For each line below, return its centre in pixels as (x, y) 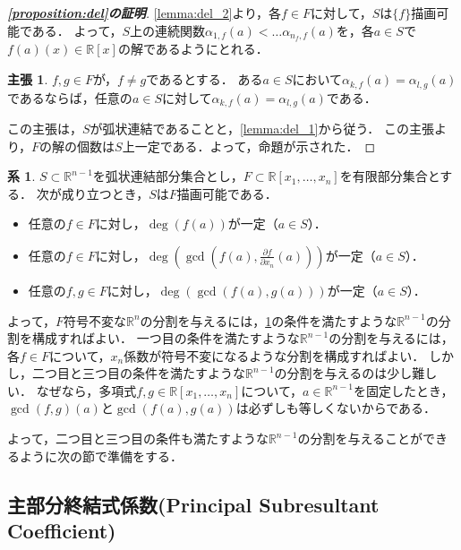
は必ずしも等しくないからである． (336, 408)
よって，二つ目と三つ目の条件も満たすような (138, 438)
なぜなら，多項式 (86, 390)
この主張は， (45, 128)
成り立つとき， (105, 193)
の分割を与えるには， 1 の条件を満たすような (269, 320)
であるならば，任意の (70, 97)
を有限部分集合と (390, 176)
